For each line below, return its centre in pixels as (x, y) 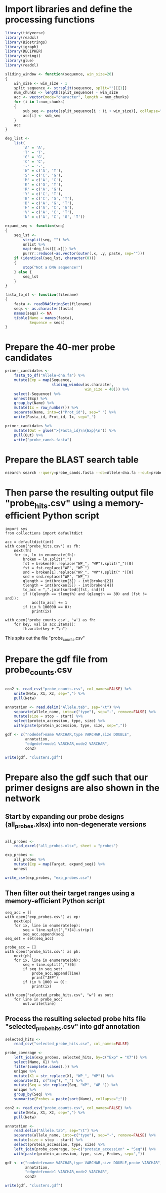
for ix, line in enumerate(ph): (47, 960)
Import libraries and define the (69, 9)
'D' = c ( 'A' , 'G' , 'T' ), (48, 203)
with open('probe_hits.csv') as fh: (43, 546)
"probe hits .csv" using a (54, 504)
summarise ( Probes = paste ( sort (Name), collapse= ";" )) (70, 1099)
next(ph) (23, 956)
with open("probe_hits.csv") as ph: (43, 951)
